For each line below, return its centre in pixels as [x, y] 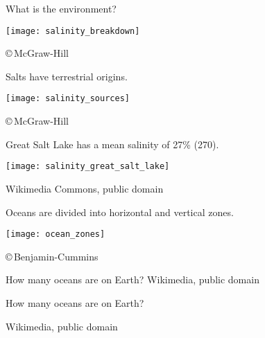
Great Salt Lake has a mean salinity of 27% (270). [112, 144]
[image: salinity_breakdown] [73, 31]
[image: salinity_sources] [68, 99]
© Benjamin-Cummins [52, 256]
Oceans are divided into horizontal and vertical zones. [120, 212]
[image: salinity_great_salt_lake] [88, 167]
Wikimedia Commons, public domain [85, 188]
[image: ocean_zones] [55, 234]
